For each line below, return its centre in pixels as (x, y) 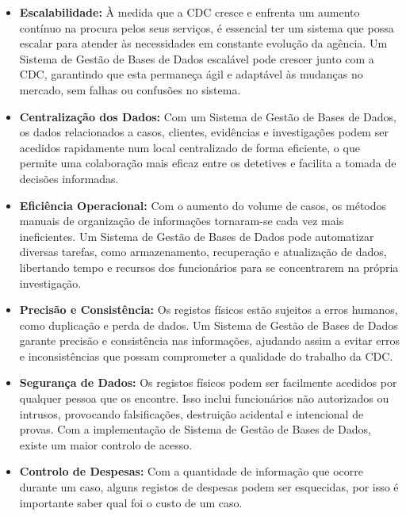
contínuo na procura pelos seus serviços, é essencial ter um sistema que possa (207, 27)
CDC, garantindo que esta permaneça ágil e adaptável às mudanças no (191, 74)
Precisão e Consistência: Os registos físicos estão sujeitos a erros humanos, (209, 310)
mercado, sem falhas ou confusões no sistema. (130, 89)
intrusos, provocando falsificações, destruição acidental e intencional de (192, 413)
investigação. (50, 283)
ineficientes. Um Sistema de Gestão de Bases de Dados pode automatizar (197, 236)
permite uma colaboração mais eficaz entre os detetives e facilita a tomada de (208, 163)
